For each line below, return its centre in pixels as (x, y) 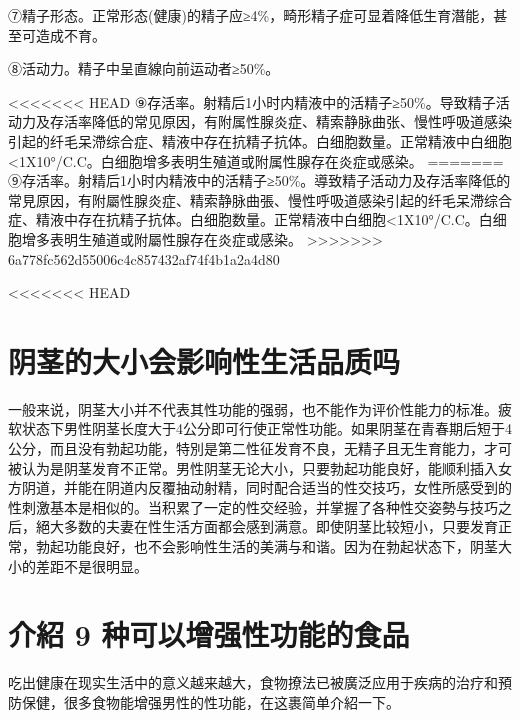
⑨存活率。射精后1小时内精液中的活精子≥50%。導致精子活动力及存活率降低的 (259, 180)
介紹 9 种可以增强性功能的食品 (209, 634)
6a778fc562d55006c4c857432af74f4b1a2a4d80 (144, 258)
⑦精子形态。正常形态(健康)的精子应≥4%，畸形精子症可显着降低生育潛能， (251, 15)
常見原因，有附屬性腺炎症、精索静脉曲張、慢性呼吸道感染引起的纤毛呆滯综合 (260, 199)
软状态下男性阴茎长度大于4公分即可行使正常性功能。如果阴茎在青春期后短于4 (260, 428)
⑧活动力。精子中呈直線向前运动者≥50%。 (144, 68)
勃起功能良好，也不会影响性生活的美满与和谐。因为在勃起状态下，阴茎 (266, 546)
